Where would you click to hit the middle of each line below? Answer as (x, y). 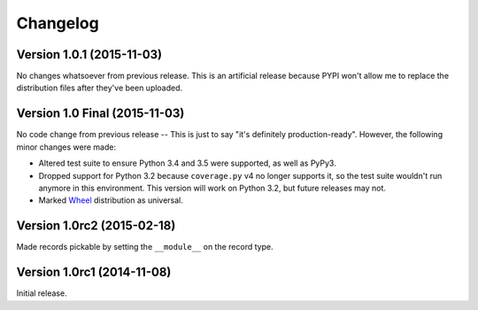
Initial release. (42, 293)
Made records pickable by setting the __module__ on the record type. (145, 247)
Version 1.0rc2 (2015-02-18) (96, 226)
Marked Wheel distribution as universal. (111, 200)
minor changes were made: (66, 147)
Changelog (58, 23)
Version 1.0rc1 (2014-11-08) (94, 272)
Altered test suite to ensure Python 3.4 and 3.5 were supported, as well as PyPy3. (187, 163)
